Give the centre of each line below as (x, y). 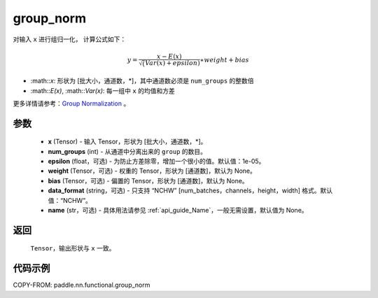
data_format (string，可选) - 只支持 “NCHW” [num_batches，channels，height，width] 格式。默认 (190, 191)
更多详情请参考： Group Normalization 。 (71, 103)
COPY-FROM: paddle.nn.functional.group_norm (82, 285)
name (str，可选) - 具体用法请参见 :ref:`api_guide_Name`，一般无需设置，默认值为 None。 (178, 211)
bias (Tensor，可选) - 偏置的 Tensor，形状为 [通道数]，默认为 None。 (148, 180)
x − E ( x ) (169, 56)
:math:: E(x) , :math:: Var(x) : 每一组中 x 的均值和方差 (103, 90)
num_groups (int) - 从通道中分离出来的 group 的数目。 (127, 151)
